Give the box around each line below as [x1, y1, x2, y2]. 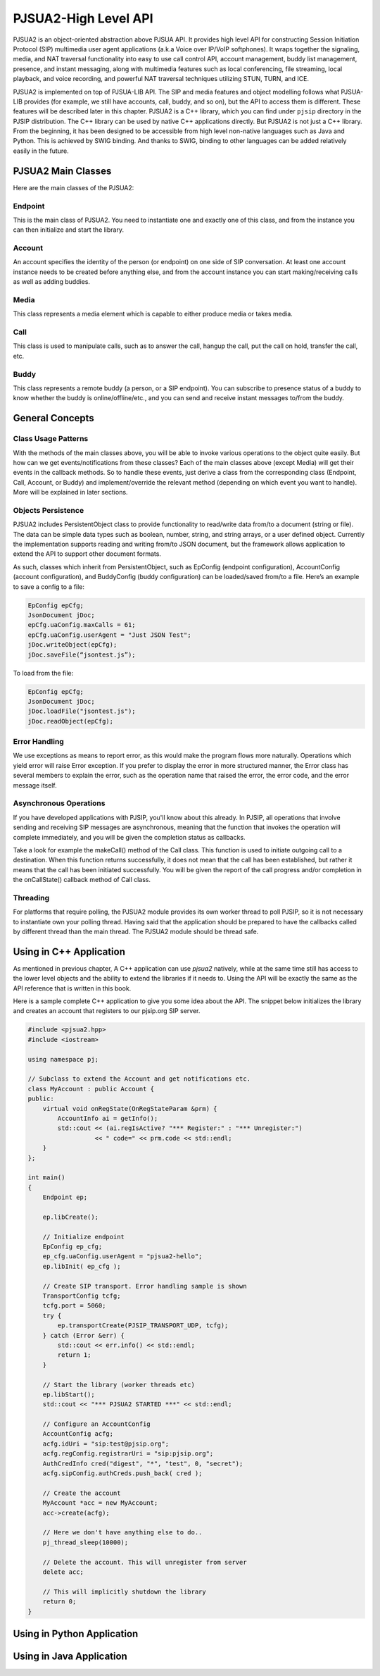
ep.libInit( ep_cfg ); [42, 1262, 121, 1270]
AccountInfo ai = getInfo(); [57, 1114, 158, 1122]
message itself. [13, 781, 57, 789]
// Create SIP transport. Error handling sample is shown [42, 1282, 247, 1290]
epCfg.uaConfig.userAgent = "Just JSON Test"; [27, 631, 191, 639]
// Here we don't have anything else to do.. [42, 1529, 203, 1537]
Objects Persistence [13, 505, 84, 515]
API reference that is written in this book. [13, 983, 132, 993]
